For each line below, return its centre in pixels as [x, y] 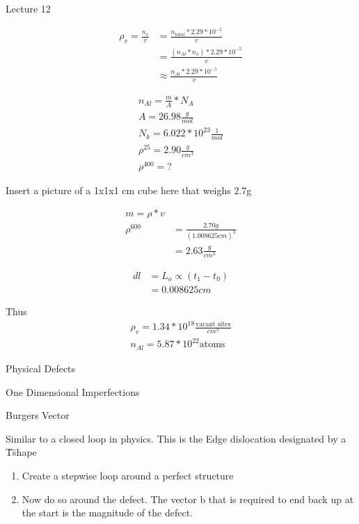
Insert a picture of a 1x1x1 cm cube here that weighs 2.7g [129, 190]
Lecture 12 [28, 8]
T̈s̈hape [21, 452]
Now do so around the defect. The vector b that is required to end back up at [188, 499]
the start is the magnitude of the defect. [107, 513]
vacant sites [213, 324]
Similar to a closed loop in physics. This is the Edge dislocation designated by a [176, 438]
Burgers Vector [38, 415]
